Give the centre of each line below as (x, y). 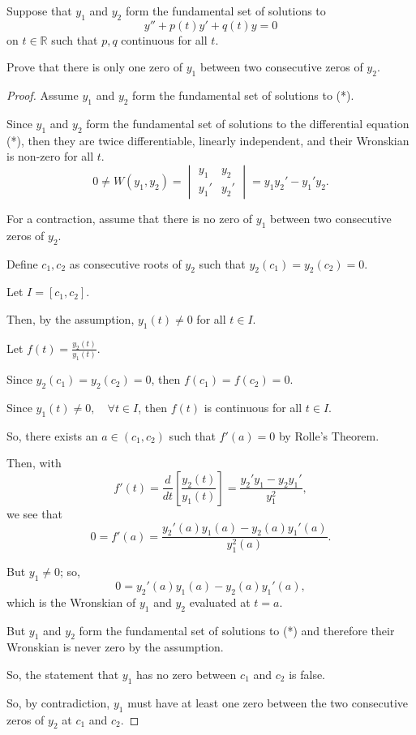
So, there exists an (52, 435)
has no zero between (187, 674)
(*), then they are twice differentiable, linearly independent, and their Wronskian (208, 140)
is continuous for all (253, 407)
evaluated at (220, 602)
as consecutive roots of (125, 263)
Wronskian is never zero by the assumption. (115, 647)
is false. (307, 674)
